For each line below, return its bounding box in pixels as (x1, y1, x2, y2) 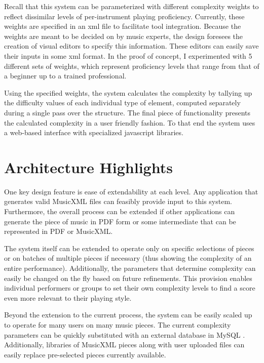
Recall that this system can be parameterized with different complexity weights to (4, 1, 259, 11)
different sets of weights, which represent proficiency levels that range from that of (4, 60, 259, 71)
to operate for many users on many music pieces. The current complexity (4, 319, 231, 330)
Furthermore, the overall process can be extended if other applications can (4, 206, 235, 217)
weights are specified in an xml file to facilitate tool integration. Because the (4, 21, 241, 31)
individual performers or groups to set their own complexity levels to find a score (4, 283, 255, 293)
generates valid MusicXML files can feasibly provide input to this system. (4, 196, 232, 207)
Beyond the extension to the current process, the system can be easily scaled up (4, 309, 252, 320)
